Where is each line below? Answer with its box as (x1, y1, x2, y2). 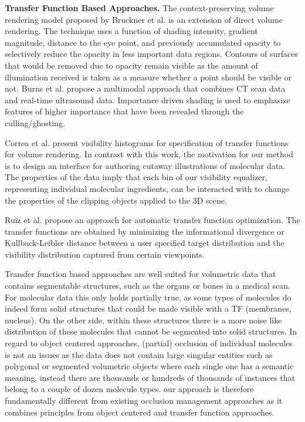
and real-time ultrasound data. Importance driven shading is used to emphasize (5, 93, 290, 106)
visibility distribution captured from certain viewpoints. (5, 248, 205, 260)
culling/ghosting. (5, 116, 65, 129)
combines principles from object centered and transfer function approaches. (5, 406, 274, 418)
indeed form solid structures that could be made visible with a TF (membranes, (5, 302, 292, 315)
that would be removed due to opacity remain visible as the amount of (5, 59, 258, 71)
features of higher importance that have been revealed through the (5, 105, 244, 117)
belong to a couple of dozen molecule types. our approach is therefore (5, 383, 254, 395)
